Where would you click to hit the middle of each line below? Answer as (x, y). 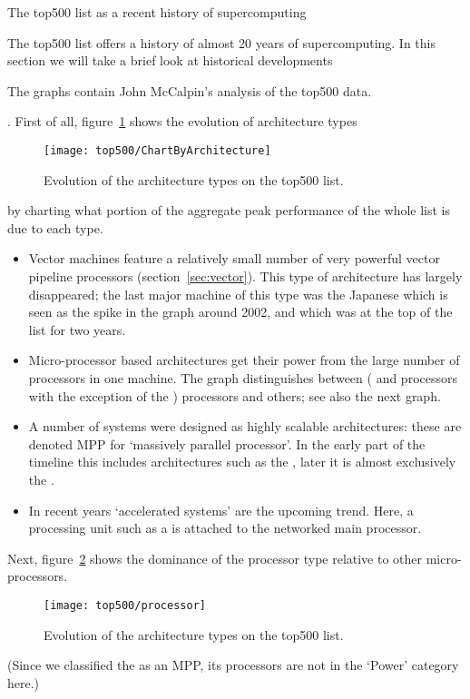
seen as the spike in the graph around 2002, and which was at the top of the (240, 312)
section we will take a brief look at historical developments (170, 60)
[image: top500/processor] (125, 605)
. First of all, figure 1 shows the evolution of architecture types (182, 121)
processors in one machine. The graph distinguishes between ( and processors (243, 377)
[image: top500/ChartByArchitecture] (157, 150)
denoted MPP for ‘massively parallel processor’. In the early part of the (227, 443)
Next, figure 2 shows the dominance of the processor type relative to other (215, 558)
